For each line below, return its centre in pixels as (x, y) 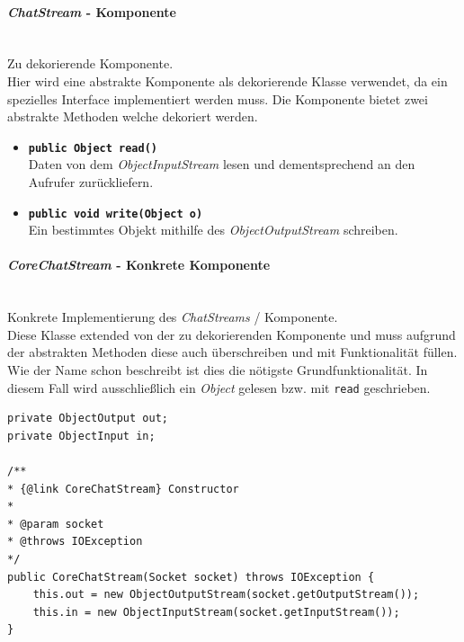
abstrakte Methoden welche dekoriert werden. (133, 116)
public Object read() (93, 148)
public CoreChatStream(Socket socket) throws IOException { (191, 577)
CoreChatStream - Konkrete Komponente (139, 265)
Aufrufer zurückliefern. (91, 182)
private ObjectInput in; (81, 436)
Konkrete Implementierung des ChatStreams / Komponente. (173, 317)
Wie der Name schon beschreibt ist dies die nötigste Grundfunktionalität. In (218, 370)
